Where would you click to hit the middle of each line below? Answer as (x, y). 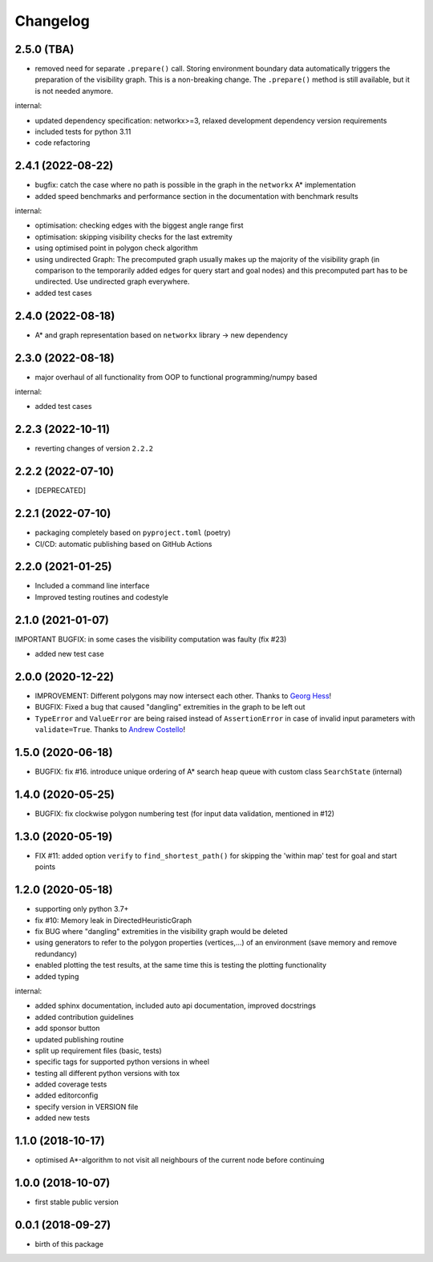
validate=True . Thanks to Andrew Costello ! (110, 730)
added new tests (63, 1118)
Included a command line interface (92, 586)
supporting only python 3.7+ (82, 909)
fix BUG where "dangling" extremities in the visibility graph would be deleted (161, 931)
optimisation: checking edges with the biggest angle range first (139, 225)
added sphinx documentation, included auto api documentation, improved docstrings (176, 1005)
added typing (57, 976)
